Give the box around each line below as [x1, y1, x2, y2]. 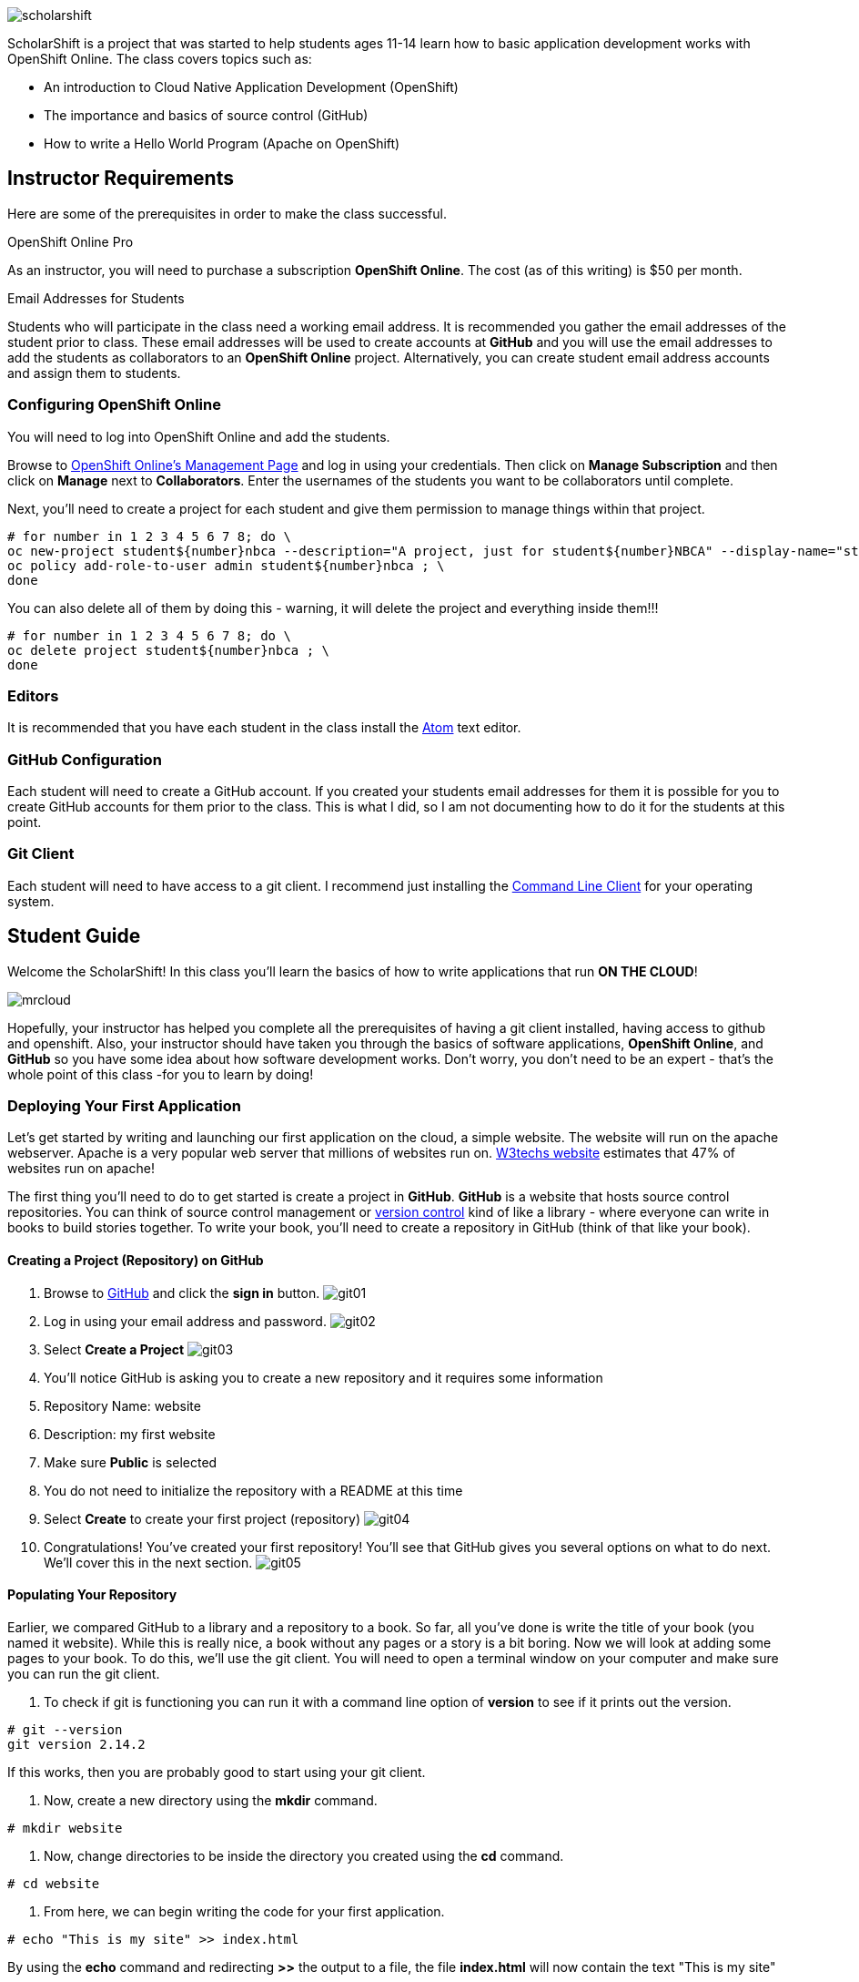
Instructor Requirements [7, 167, 234, 190]
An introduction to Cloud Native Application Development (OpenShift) [44, 79, 459, 95]
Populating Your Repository [7, 1587, 177, 1603]
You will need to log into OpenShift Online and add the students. [7, 428, 390, 444]
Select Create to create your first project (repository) [44, 1510, 360, 1527]
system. [7, 893, 55, 909]
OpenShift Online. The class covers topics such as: [7, 51, 312, 66]
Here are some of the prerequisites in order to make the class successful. [7, 205, 448, 221]
